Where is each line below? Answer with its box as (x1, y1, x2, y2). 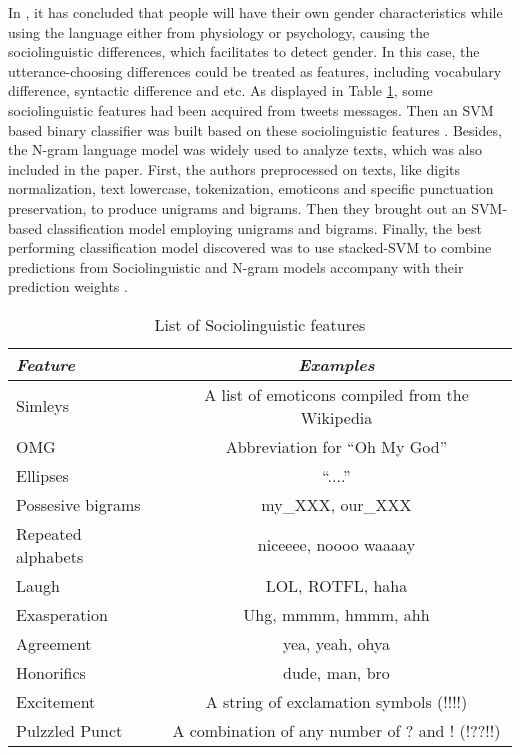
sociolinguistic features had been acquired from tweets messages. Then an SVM (8, 99, 494, 120)
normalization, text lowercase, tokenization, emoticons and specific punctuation (8, 178, 494, 199)
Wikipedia (300, 405, 373, 429)
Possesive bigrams (16, 492, 141, 516)
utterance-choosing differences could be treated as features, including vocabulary (8, 60, 502, 81)
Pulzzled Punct (16, 718, 123, 742)
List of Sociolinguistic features (154, 312, 366, 336)
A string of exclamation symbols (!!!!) (205, 689, 468, 713)
